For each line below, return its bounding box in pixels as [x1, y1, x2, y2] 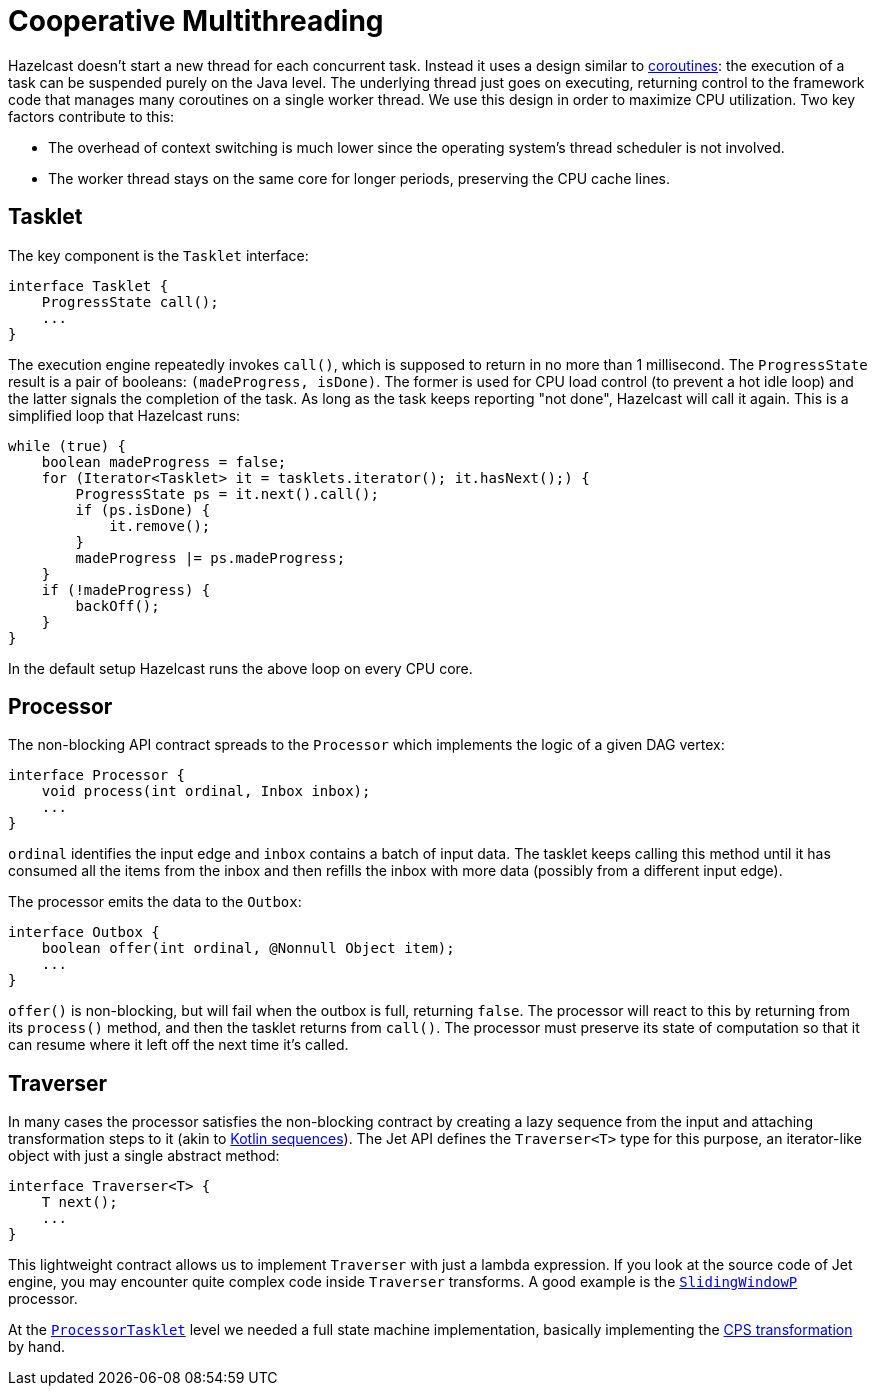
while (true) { [8, 437, 127, 454]
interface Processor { [8, 767, 186, 784]
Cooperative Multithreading [8, 4, 384, 38]
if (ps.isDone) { [75, 501, 211, 518]
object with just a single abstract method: [8, 1147, 280, 1165]
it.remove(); [109, 517, 211, 534]
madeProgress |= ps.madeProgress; [75, 549, 346, 566]
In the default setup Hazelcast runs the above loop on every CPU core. [8, 659, 473, 677]
